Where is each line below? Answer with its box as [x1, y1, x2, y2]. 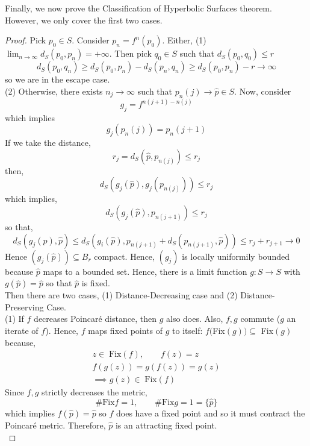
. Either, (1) [162, 34, 206, 46]
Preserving [5, 300, 44, 313]
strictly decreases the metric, [42, 386, 147, 398]
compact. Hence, [94, 250, 155, 262]
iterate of [5, 324, 39, 336]
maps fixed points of [88, 324, 163, 336]
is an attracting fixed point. [115, 419, 217, 432]
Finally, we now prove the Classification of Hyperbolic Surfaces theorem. [5, 2, 272, 14]
